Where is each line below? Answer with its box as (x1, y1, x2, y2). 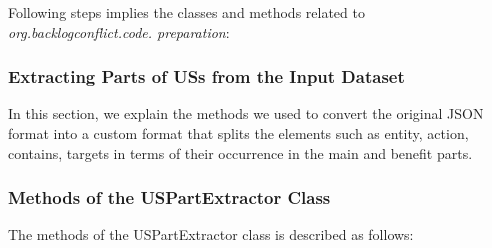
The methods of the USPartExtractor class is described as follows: (8, 224, 414, 245)
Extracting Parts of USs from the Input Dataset (8, 64, 405, 89)
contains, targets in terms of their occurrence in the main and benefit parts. (8, 142, 473, 163)
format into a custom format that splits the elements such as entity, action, (8, 123, 469, 143)
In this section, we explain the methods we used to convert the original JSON (8, 103, 484, 124)
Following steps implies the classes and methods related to (8, 2, 365, 22)
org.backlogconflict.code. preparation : (8, 21, 230, 42)
